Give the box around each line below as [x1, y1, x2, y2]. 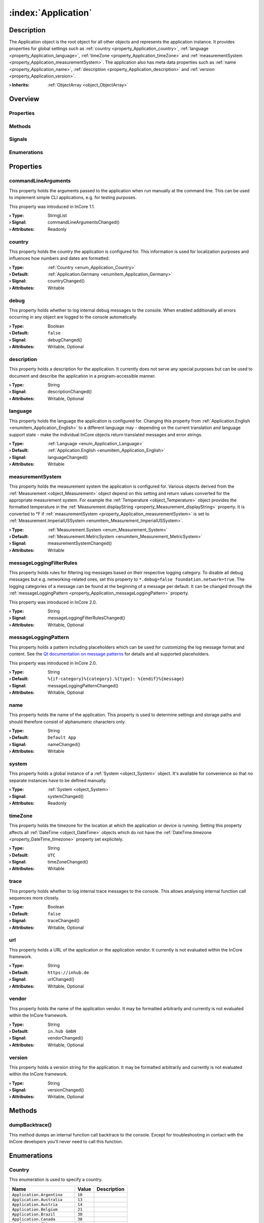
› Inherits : [9, 82, 30, 88]
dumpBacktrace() [9, 1122, 52, 1129]
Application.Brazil [12, 1211, 56, 1217]
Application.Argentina [12, 1192, 63, 1197]
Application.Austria [12, 1201, 58, 1207]
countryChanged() [47, 278, 85, 284]
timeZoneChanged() [47, 859, 88, 865]
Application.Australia [12, 1197, 63, 1202]
